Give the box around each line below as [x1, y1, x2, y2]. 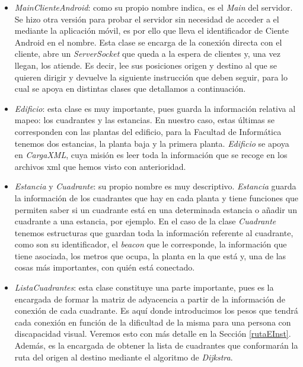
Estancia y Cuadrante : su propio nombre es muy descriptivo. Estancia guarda [14, 180, 296, 192]
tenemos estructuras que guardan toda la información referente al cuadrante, [14, 226, 294, 239]
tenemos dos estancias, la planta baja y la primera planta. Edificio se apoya [14, 137, 289, 149]
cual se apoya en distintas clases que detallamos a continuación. [14, 82, 246, 95]
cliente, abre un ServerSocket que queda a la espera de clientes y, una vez [14, 47, 280, 60]
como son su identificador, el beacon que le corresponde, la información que [14, 238, 287, 250]
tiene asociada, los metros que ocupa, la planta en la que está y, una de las [14, 249, 286, 262]
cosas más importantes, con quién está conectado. [14, 261, 195, 273]
